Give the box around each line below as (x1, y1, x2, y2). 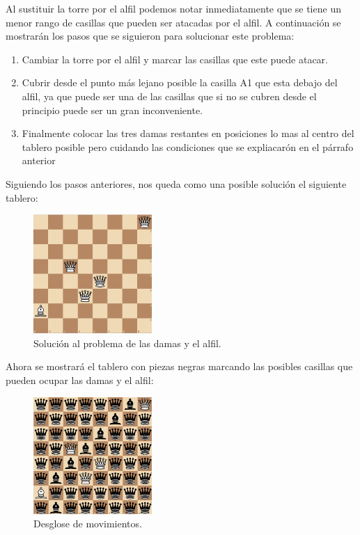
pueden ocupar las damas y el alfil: (6, 372, 154, 387)
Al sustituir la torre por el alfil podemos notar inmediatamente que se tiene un (6, 1, 341, 15)
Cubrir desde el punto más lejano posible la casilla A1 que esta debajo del (22, 75, 338, 90)
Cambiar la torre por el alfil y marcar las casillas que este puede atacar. (22, 51, 329, 66)
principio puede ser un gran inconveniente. (22, 102, 203, 117)
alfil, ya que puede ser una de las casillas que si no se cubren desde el (22, 88, 317, 103)
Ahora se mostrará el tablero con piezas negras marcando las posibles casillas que (6, 359, 353, 374)
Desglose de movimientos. (33, 516, 142, 531)
